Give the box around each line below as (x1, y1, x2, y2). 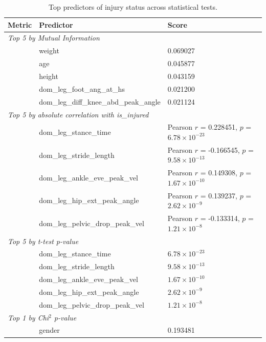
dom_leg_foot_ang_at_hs (39, 83, 125, 94)
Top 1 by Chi (8, 312, 49, 323)
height (39, 70, 58, 81)
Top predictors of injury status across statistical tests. (49, 2, 217, 12)
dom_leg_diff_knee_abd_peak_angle (39, 96, 161, 107)
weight (39, 45, 59, 56)
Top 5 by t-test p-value (8, 235, 79, 246)
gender (39, 325, 60, 335)
